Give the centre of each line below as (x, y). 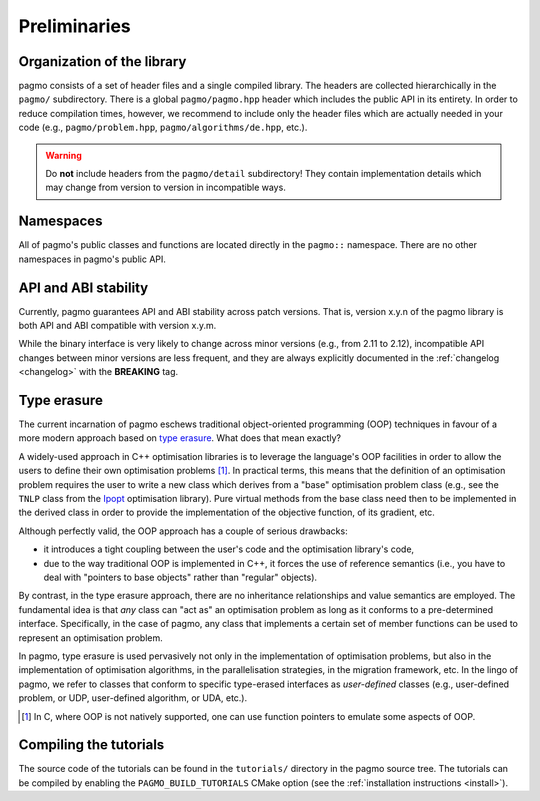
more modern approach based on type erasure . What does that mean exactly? (180, 438)
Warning (63, 155)
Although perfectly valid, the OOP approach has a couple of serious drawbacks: (183, 531)
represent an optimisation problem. (91, 637)
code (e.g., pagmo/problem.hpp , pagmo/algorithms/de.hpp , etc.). (163, 127)
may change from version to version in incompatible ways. (166, 187)
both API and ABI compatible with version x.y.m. (117, 325)
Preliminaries (75, 26)
